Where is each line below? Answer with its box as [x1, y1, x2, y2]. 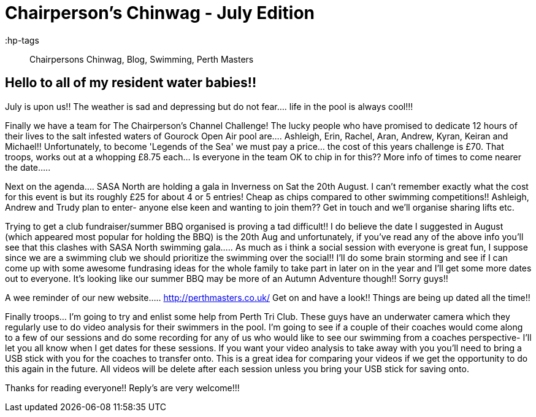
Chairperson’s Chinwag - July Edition [5, 2, 315, 23]
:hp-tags [5, 34, 39, 45]
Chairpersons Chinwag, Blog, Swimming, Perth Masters [29, 53, 254, 64]
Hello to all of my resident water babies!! [5, 75, 256, 91]
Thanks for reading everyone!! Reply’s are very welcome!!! [5, 382, 240, 393]
